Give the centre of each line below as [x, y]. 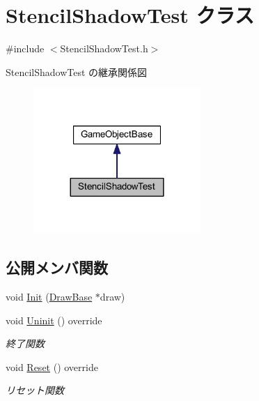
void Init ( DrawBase [49, 297]
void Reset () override [52, 366]
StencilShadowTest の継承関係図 [77, 71]
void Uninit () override [54, 320]
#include [25, 48]
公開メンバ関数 [57, 267]
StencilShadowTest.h [104, 48]
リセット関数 [35, 390]
